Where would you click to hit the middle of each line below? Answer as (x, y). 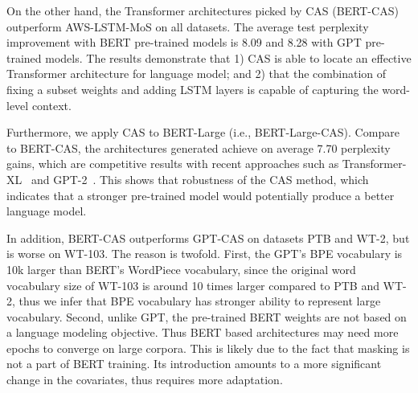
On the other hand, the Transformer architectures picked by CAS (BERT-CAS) (203, 10)
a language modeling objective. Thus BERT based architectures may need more (203, 332)
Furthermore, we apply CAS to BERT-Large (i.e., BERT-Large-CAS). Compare (203, 132)
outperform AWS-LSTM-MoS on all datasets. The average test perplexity (188, 26)
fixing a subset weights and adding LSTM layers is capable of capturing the (193, 89)
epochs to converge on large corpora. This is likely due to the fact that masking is (208, 348)
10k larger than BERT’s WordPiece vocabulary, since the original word (181, 269)
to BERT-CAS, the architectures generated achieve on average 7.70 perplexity (199, 147)
